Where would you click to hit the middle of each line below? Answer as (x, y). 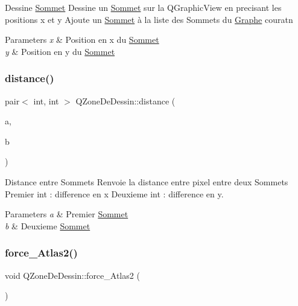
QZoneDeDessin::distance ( (125, 100)
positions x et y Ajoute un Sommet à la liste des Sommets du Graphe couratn (149, 19)
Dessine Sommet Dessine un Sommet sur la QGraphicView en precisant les (143, 7)
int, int (46, 100)
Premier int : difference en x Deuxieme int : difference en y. (114, 193)
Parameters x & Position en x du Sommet (82, 40)
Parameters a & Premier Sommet (67, 214)
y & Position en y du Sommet (60, 51)
